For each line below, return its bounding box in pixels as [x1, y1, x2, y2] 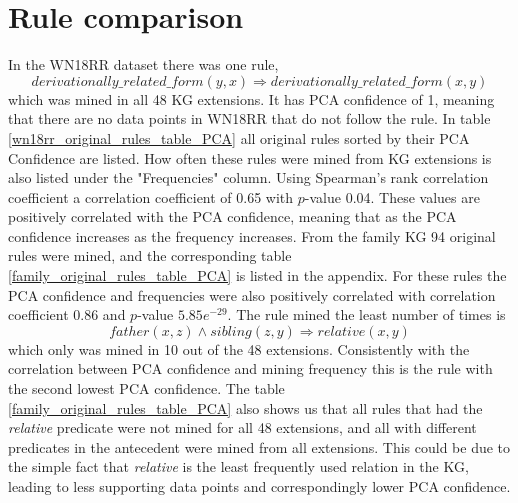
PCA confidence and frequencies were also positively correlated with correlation [8, 284, 496, 305]
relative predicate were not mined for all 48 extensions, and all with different [8, 417, 477, 438]
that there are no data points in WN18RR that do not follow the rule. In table [8, 108, 491, 129]
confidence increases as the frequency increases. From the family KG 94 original [8, 225, 496, 246]
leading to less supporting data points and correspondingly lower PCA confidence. [8, 476, 511, 496]
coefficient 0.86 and [8, 304, 126, 325]
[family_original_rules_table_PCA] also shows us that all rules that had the [8, 397, 483, 418]
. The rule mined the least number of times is [227, 304, 506, 325]
